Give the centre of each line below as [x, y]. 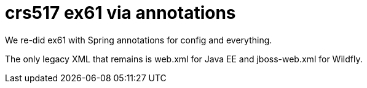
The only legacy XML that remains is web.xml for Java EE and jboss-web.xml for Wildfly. [184, 59]
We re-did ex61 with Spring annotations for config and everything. [139, 40]
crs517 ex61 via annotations [120, 13]
